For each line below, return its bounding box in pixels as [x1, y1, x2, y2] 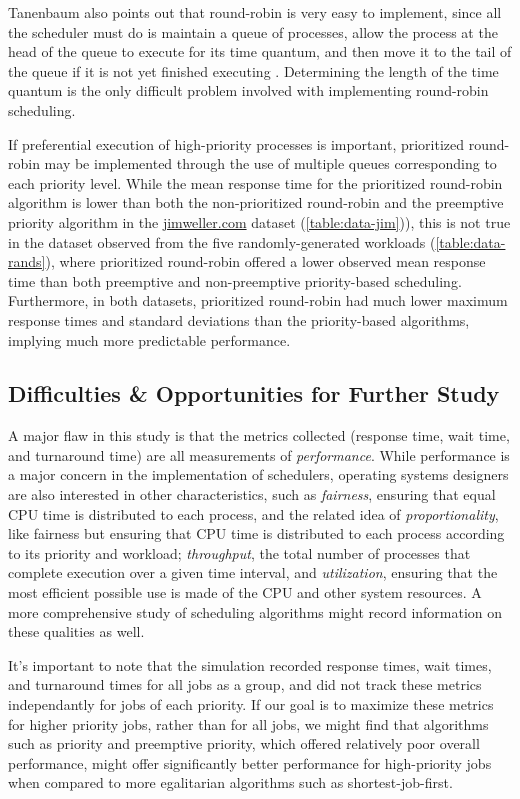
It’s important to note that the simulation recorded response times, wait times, [8, 654, 492, 675]
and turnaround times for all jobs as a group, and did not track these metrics [8, 674, 482, 695]
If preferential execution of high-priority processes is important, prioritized [8, 133, 465, 154]
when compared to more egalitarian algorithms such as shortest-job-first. [8, 772, 453, 793]
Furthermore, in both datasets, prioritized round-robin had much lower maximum [8, 290, 508, 311]
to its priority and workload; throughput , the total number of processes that [8, 542, 471, 563]
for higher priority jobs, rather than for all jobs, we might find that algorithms [8, 713, 489, 734]
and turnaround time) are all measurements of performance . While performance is [8, 444, 510, 465]
